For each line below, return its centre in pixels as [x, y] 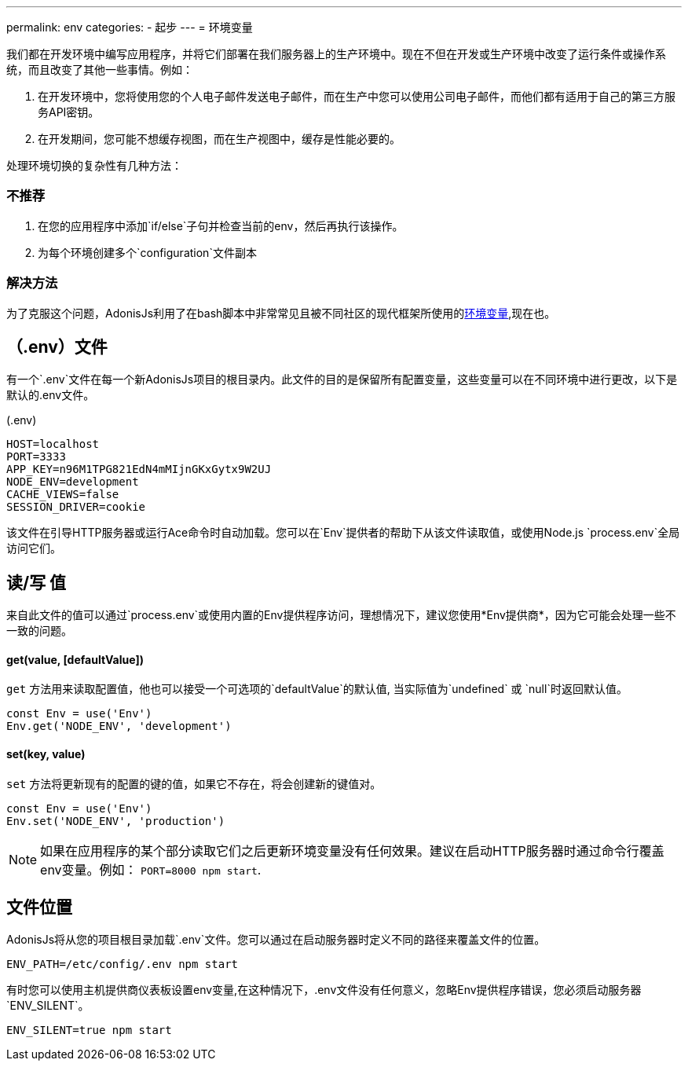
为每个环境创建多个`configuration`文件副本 [147, 252]
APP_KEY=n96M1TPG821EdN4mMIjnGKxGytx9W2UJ [139, 469]
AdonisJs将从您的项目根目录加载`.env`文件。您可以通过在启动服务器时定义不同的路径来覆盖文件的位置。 [276, 940]
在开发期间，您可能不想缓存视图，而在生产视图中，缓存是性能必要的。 [219, 139]
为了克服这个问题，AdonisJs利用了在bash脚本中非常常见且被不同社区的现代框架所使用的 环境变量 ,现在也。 [281, 313]
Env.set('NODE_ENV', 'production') [116, 821]
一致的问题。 [39, 631]
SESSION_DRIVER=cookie [76, 507]
